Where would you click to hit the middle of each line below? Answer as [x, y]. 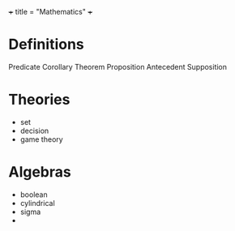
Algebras [40, 172]
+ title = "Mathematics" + [51, 12]
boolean [34, 195]
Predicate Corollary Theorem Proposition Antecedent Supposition [118, 66]
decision [34, 130]
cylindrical [37, 203]
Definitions [47, 45]
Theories [39, 100]
